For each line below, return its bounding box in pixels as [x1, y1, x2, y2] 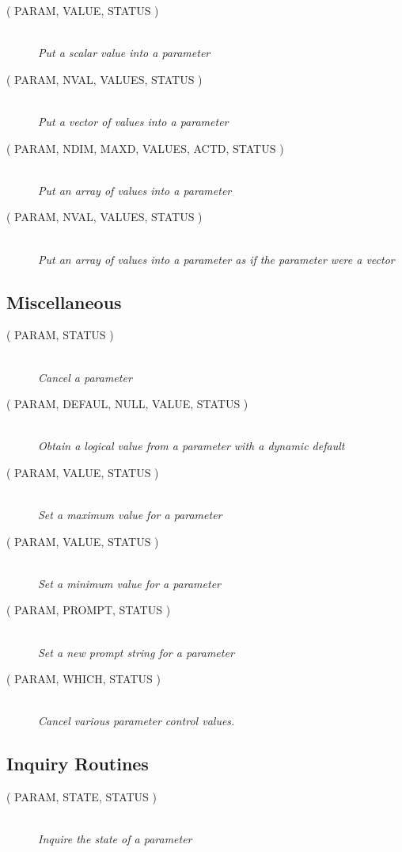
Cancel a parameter [38, 369, 132, 385]
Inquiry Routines [6, 751, 149, 776]
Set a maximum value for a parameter [38, 506, 222, 523]
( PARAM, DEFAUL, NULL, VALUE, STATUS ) [6, 395, 248, 412]
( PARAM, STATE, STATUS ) [6, 789, 157, 805]
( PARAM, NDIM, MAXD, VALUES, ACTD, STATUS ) [6, 139, 284, 156]
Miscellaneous [6, 289, 122, 314]
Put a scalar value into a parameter [38, 44, 210, 61]
